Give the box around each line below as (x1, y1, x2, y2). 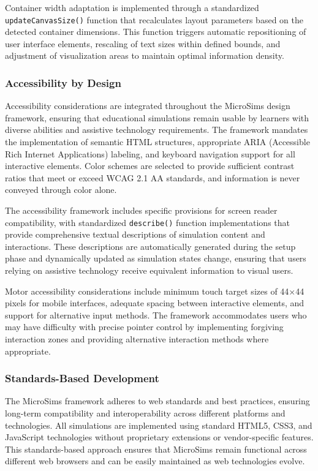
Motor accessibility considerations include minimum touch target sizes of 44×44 (5, 284, 305, 297)
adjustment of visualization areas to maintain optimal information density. (5, 49, 284, 62)
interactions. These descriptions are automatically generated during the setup (5, 239, 296, 252)
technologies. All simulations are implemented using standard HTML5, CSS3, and (5, 418, 312, 431)
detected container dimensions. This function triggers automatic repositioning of (5, 25, 306, 38)
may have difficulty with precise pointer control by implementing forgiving (5, 320, 284, 333)
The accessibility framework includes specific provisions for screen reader (5, 204, 278, 216)
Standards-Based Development (5, 371, 159, 386)
